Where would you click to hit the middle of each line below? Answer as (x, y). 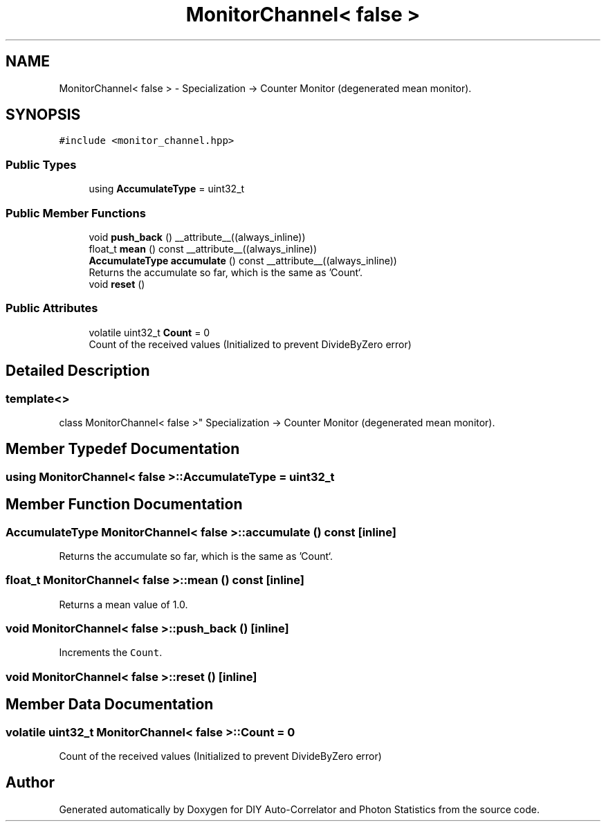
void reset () (117, 284)
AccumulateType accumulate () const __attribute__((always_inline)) (243, 260)
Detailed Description (78, 371)
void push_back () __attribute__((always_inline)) (197, 237)
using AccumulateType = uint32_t (167, 189)
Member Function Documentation (124, 505)
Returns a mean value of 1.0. (123, 604)
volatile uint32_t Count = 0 (149, 332)
